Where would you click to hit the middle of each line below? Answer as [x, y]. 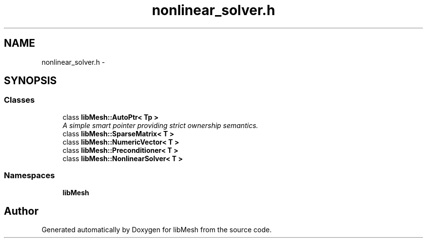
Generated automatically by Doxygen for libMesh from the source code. [157, 230]
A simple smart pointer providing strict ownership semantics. [160, 125]
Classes [19, 100]
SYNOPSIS [30, 81]
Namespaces [29, 176]
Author [21, 211]
